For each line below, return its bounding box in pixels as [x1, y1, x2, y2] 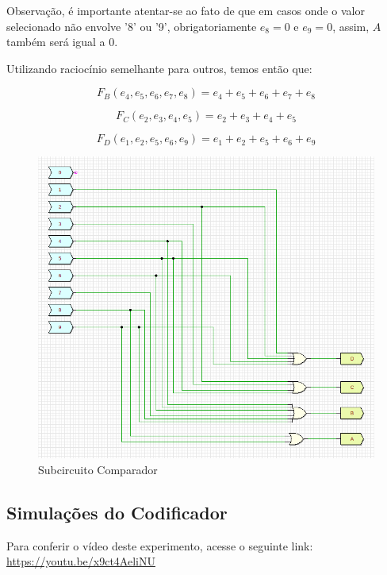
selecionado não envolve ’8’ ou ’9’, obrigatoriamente [6, 17, 257, 34]
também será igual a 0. [6, 33, 118, 50]
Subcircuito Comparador [38, 461, 158, 478]
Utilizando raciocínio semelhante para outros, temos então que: [6, 60, 312, 76]
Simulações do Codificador [6, 500, 228, 525]
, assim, [332, 17, 370, 34]
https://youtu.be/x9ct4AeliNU [6, 553, 155, 569]
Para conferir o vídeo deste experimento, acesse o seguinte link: [6, 537, 313, 554]
